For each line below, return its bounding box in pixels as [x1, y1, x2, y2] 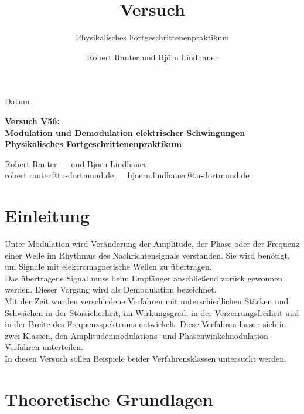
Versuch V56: [5, 114, 60, 127]
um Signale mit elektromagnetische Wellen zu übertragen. [5, 260, 212, 273]
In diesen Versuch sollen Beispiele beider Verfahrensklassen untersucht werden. [5, 352, 286, 364]
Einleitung [5, 203, 90, 228]
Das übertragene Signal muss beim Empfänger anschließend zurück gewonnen [5, 272, 283, 284]
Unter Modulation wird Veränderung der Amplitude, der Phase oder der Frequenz [5, 237, 299, 249]
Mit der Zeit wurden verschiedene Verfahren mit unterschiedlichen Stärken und [5, 294, 289, 307]
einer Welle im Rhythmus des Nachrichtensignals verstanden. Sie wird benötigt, [5, 249, 290, 261]
